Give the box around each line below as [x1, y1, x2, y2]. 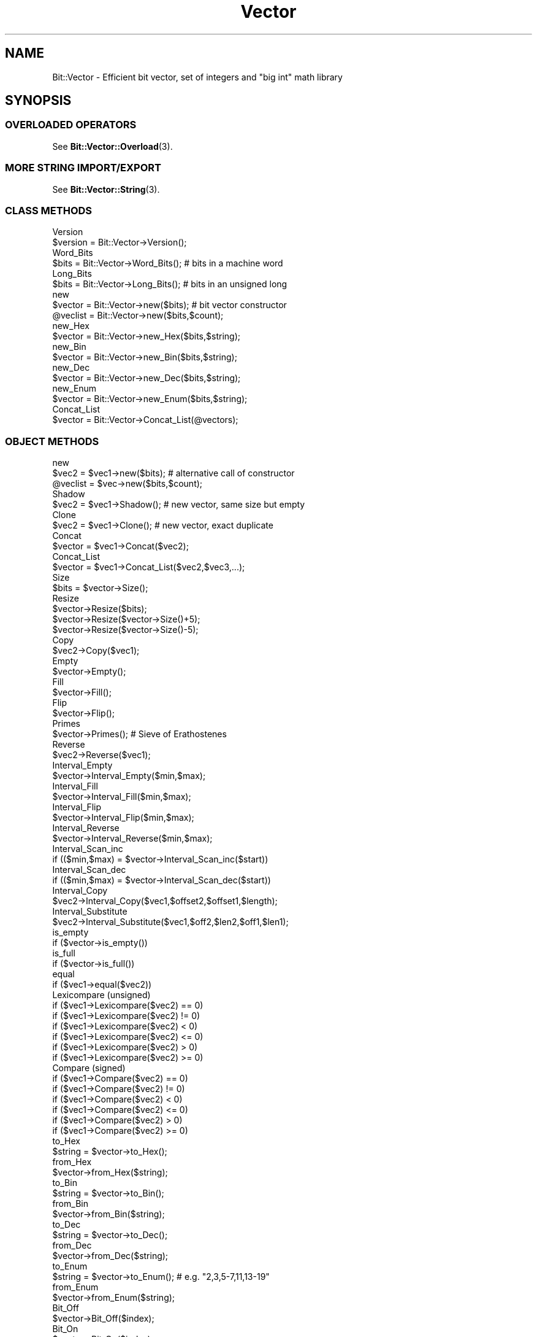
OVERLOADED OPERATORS [5, 118, 137, 131]
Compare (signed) [52, 1063, 126, 1074]
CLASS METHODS [5, 204, 93, 217]
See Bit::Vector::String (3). [52, 184, 160, 195]
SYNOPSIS [5, 93, 72, 109]
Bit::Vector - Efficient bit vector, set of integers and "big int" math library [52, 71, 343, 82]
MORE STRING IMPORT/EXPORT [5, 161, 161, 174]
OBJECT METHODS [5, 435, 99, 448]
